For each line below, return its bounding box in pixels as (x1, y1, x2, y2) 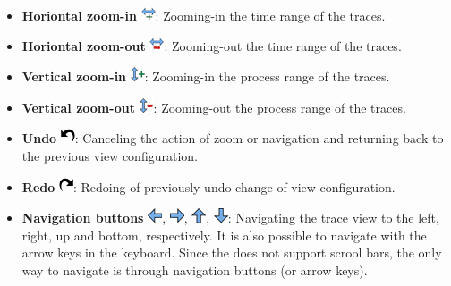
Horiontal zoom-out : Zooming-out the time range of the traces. (21, 36, 402, 55)
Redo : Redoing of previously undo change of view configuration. (21, 177, 396, 196)
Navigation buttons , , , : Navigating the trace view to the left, (21, 208, 439, 227)
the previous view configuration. (21, 146, 198, 164)
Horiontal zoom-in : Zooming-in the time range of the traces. (21, 6, 386, 24)
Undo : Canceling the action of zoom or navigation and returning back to (21, 129, 444, 147)
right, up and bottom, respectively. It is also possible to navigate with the (21, 225, 427, 244)
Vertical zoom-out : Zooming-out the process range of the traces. (21, 97, 406, 116)
